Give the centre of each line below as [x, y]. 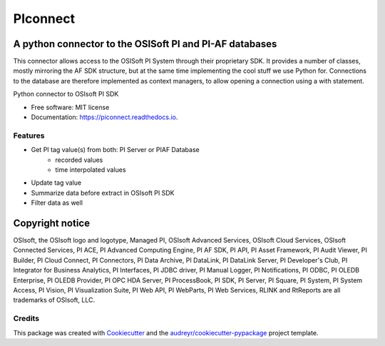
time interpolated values [91, 169]
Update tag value [56, 183]
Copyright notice [52, 223]
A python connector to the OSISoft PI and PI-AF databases [145, 44]
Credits [26, 319]
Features [29, 136]
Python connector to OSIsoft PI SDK [66, 94]
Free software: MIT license [70, 107]
